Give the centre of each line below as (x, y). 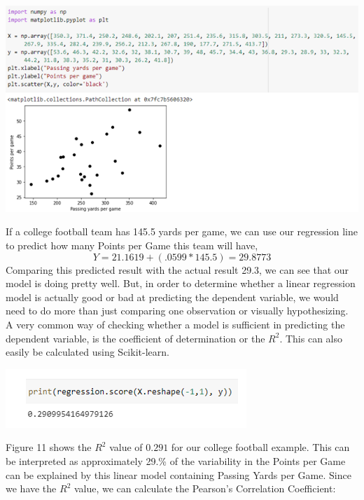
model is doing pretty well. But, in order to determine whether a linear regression (181, 283)
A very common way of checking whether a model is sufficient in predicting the (175, 324)
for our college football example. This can (260, 447)
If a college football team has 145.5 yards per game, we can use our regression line (182, 231)
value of (126, 447)
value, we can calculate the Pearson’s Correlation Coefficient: (205, 488)
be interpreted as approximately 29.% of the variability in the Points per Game (176, 460)
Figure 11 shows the (49, 447)
